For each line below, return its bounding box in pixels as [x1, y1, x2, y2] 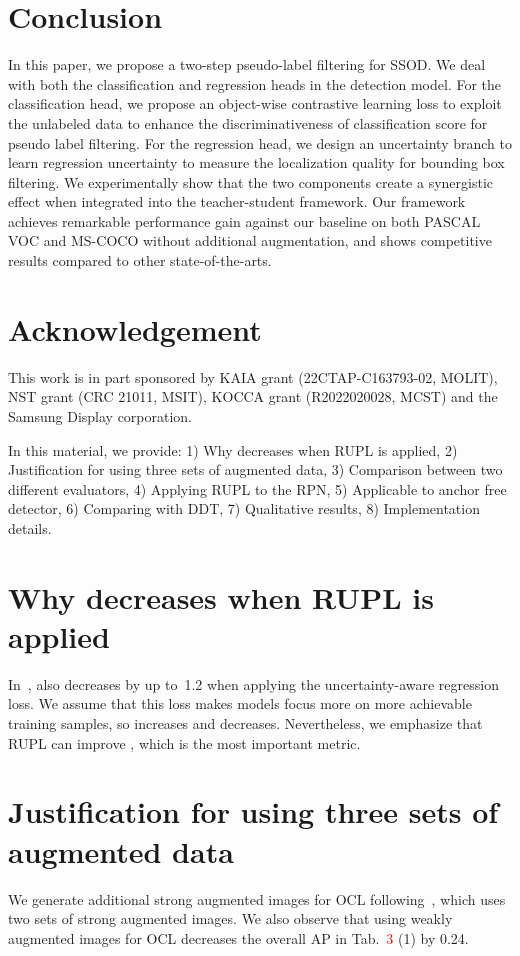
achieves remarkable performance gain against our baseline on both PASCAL [8, 210, 481, 231]
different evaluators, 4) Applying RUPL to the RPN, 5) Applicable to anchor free [8, 478, 507, 499]
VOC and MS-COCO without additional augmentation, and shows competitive [8, 230, 492, 251]
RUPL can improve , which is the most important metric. [8, 732, 361, 753]
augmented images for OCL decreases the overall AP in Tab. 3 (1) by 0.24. [8, 927, 469, 948]
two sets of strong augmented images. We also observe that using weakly [8, 908, 453, 929]
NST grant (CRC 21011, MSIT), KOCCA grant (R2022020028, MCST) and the [8, 386, 498, 407]
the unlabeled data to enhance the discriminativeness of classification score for [8, 112, 488, 133]
